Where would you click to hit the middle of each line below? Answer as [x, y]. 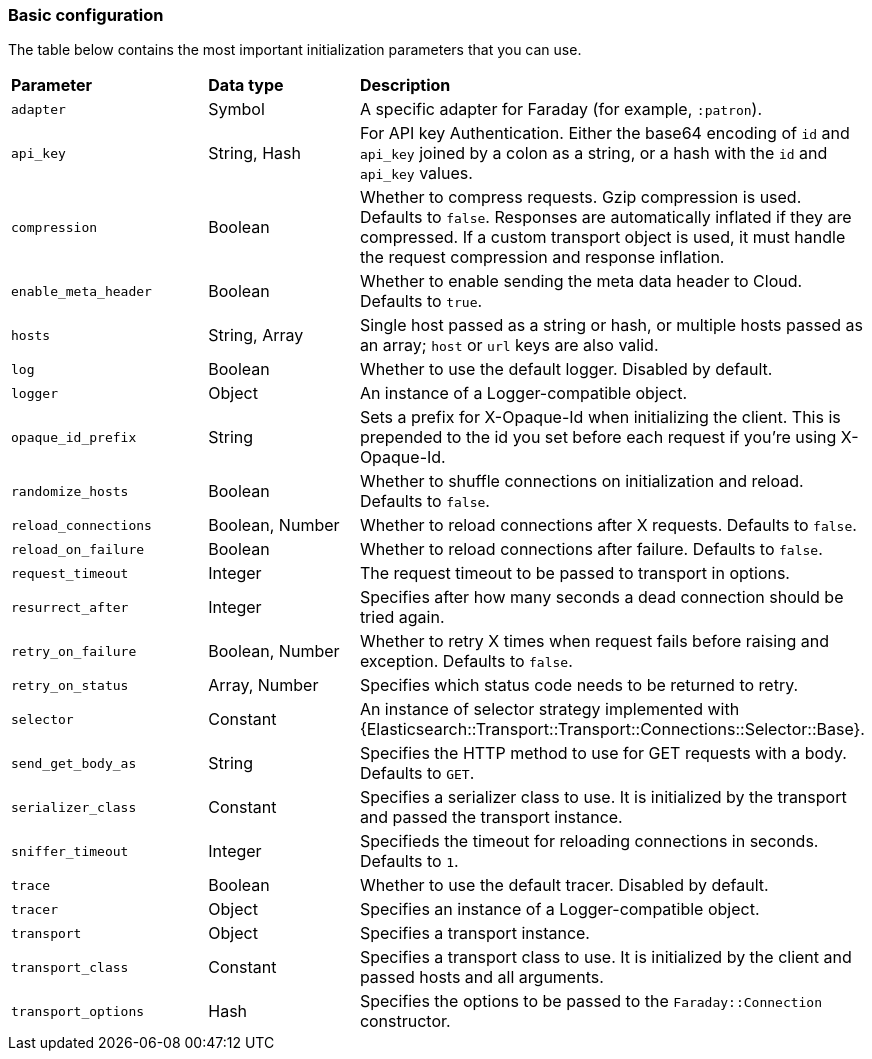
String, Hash [255, 153]
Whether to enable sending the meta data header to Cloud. [581, 281]
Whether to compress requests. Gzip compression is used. [580, 197]
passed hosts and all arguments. [481, 977]
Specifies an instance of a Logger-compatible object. [559, 909]
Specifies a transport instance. [474, 933]
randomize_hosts [70, 491]
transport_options [78, 1011]
